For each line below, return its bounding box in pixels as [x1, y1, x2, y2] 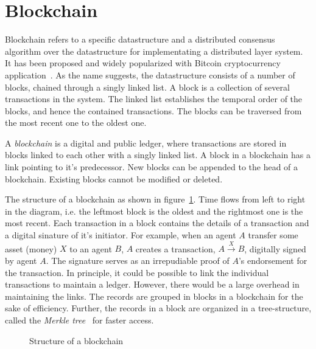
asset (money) [5, 242, 57, 255]
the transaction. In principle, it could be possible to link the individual [5, 266, 269, 278]
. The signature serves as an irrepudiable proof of [46, 254, 230, 267]
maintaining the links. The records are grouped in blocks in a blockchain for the [5, 289, 303, 302]
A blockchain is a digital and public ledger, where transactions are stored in [5, 136, 287, 149]
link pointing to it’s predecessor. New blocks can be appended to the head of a [5, 161, 298, 173]
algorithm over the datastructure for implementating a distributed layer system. [5, 44, 303, 57]
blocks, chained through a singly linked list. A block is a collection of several [5, 80, 290, 93]
